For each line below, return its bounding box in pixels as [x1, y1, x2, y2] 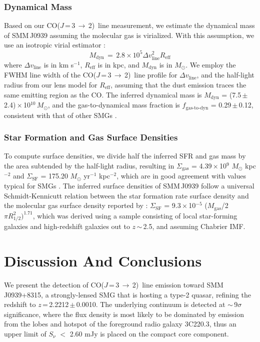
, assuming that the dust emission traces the [110, 79, 246, 89]
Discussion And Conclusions [4, 250, 202, 271]
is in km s [43, 59, 74, 69]
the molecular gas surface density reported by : [4, 200, 148, 210]
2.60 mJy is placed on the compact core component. [69, 328, 229, 339]
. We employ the [185, 59, 236, 69]
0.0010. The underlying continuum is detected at [76, 299, 225, 309]
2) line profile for [124, 69, 177, 80]
